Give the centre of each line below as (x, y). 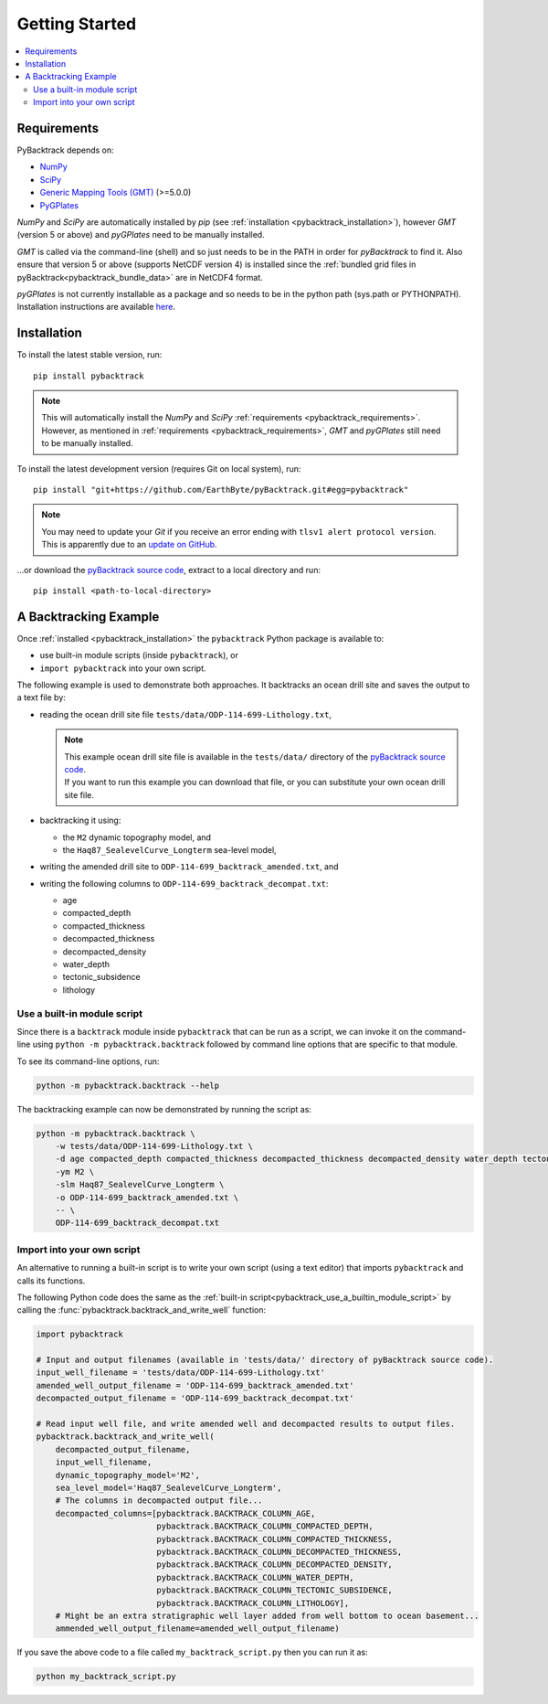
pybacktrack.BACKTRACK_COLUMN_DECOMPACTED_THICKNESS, (279, 1551)
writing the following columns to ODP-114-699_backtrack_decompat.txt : (184, 883)
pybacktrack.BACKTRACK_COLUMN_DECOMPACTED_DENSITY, (274, 1565)
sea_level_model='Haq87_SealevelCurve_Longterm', (169, 1487)
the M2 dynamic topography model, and (137, 837)
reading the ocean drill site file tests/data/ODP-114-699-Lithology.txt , (186, 714)
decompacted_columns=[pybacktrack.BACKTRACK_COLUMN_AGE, (185, 1513)
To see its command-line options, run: (88, 1061)
